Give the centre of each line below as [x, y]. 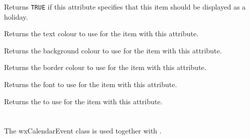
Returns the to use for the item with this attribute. [83, 101]
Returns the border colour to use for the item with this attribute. [105, 67]
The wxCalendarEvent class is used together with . [83, 131]
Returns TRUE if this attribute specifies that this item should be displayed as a [125, 7]
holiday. [16, 16]
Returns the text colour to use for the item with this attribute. [101, 33]
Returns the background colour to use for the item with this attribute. [113, 50]
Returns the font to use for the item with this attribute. [91, 84]
